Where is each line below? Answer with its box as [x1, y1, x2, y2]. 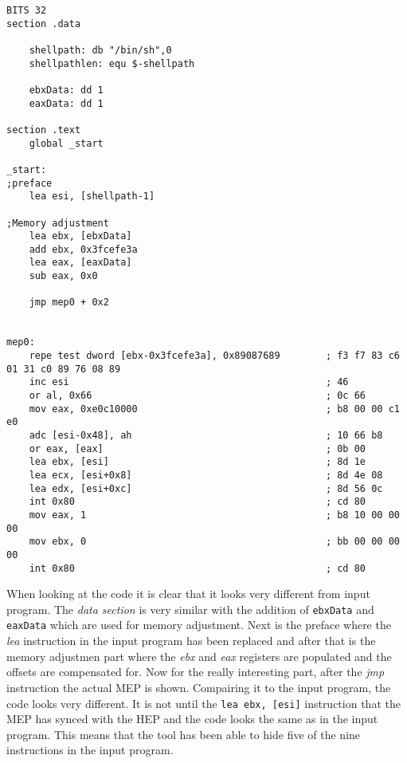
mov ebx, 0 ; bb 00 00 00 [29, 536, 400, 548]
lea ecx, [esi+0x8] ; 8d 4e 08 [29, 469, 383, 481]
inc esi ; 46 [29, 376, 349, 388]
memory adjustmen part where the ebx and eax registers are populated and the [6, 647, 392, 664]
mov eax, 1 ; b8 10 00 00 [29, 509, 400, 521]
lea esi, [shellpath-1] [29, 191, 155, 203]
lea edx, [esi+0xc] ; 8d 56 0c [29, 482, 383, 494]
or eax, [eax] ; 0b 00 [29, 442, 366, 454]
